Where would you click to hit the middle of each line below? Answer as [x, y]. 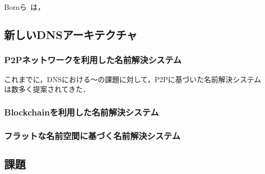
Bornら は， [25, 7]
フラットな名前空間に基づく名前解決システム [92, 135]
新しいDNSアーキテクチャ [71, 34]
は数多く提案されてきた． [47, 89]
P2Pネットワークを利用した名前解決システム [93, 60]
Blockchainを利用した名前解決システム [82, 112]
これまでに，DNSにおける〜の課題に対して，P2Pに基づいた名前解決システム [133, 79]
